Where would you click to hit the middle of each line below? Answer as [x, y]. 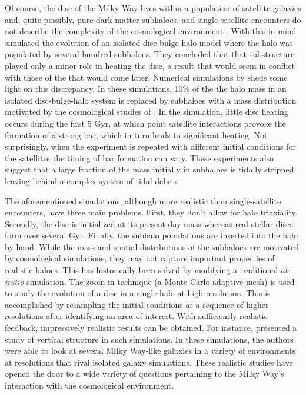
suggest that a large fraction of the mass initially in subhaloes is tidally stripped [149, 169]
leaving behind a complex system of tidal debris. [92, 180]
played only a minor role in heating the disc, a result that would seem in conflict [150, 65]
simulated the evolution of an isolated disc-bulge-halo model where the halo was [149, 42]
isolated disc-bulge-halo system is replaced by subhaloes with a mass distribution [151, 100]
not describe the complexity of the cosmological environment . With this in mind [151, 31]
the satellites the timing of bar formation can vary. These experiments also [139, 157]
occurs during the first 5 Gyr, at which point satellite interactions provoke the [145, 123]
